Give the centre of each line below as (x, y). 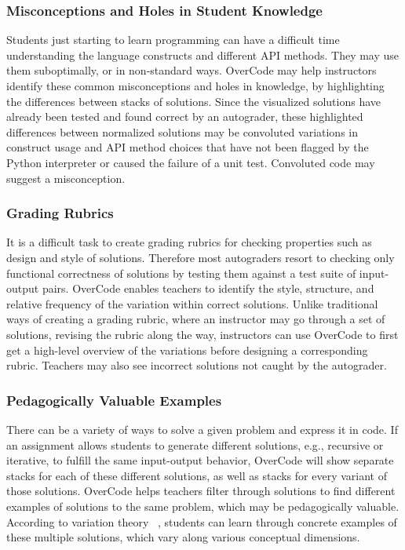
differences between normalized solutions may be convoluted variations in (182, 131)
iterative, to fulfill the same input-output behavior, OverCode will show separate (200, 460)
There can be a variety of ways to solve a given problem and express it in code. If (202, 429)
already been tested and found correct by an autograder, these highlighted (185, 117)
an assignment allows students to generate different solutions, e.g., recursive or (195, 444)
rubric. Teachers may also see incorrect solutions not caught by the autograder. (197, 365)
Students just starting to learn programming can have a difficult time (173, 40)
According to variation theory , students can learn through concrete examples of (202, 521)
